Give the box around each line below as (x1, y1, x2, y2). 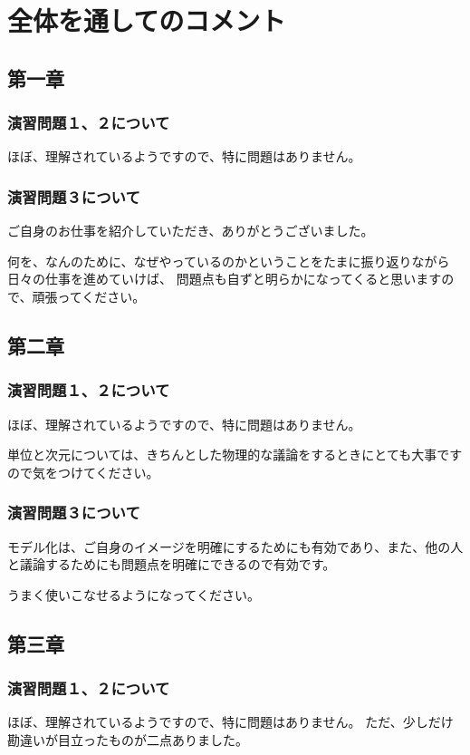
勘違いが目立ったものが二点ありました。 (7, 730, 248, 749)
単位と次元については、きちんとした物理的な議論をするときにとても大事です (7, 445, 463, 464)
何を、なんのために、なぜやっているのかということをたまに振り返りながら (7, 251, 450, 270)
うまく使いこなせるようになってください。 (7, 585, 260, 604)
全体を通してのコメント (7, 2, 286, 39)
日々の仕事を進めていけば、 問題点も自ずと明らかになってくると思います (7, 269, 442, 288)
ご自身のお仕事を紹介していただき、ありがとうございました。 (7, 221, 374, 240)
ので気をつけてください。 (7, 462, 159, 481)
